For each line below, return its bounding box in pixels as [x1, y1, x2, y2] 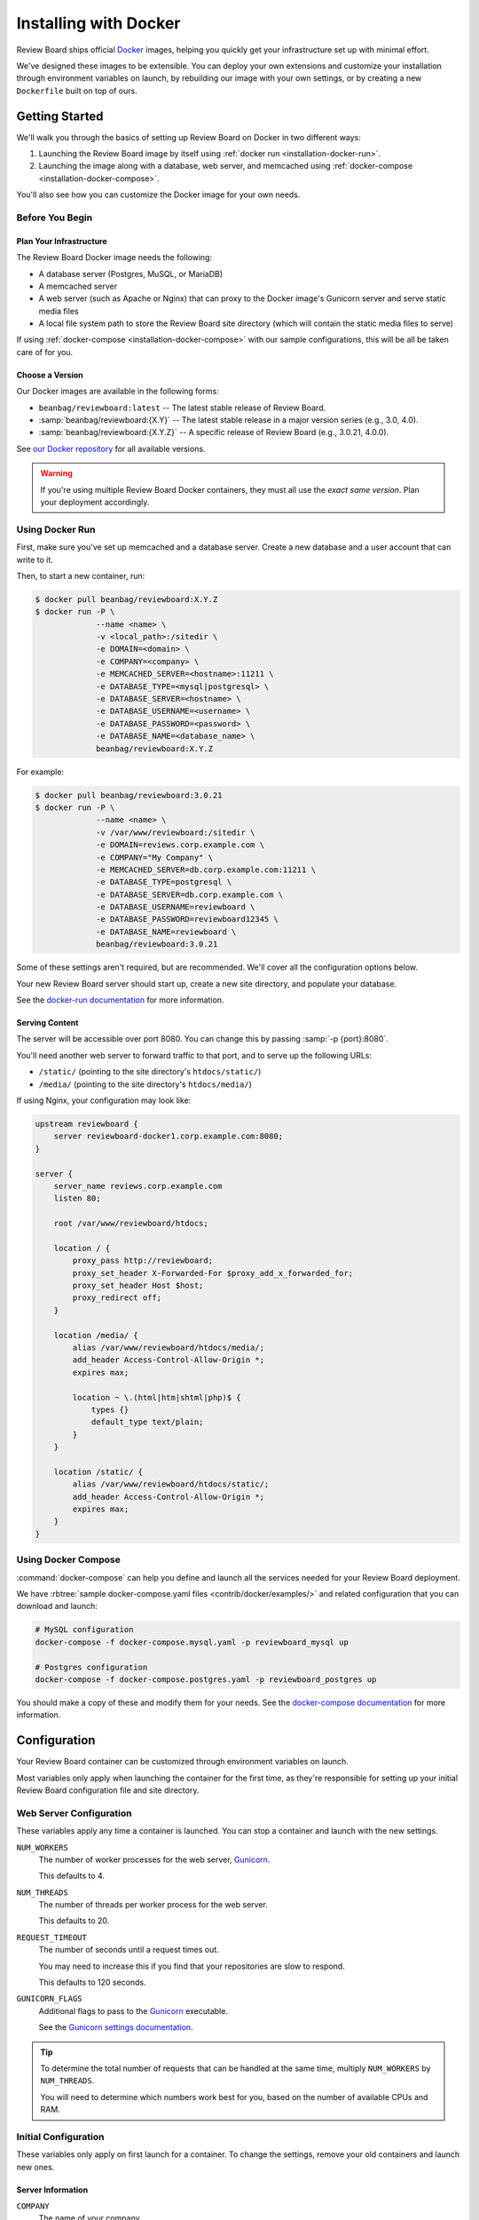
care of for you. [16, 346, 74, 357]
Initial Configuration [16, 2130, 105, 2143]
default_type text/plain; [90, 1417, 204, 1427]
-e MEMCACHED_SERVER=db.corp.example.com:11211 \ [96, 864, 317, 875]
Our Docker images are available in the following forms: [16, 386, 219, 397]
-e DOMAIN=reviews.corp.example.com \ [96, 840, 265, 850]
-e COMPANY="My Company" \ [96, 852, 213, 862]
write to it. [16, 554, 53, 565]
